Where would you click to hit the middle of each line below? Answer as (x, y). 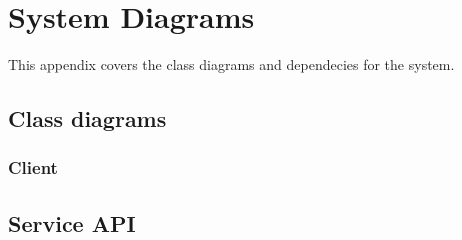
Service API (72, 222)
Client (33, 167)
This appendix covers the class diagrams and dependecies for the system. (231, 64)
